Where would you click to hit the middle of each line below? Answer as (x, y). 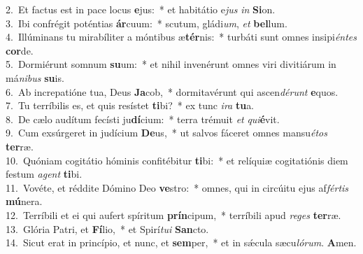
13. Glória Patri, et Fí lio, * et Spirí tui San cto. (107, 228)
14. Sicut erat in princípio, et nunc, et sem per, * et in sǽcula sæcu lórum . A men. (181, 242)
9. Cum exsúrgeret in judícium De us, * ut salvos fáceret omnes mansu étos (166, 133)
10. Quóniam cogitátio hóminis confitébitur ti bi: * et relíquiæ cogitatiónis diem (177, 160)
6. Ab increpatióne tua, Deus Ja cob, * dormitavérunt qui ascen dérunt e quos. (172, 91)
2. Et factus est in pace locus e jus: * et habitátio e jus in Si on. (141, 9)
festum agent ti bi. (44, 174)
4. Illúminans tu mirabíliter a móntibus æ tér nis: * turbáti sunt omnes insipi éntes (181, 37)
